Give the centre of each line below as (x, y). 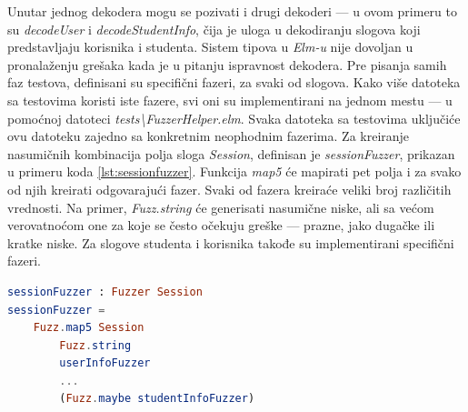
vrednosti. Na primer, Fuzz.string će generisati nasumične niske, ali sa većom (221, 207)
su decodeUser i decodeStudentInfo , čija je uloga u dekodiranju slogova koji (214, 29)
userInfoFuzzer (105, 363)
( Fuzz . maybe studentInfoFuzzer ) (157, 399)
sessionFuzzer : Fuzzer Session (105, 291)
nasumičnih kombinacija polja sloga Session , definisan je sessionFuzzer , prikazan (231, 153)
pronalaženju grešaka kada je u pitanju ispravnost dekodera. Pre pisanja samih (227, 64)
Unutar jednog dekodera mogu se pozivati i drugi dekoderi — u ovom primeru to (232, 11)
